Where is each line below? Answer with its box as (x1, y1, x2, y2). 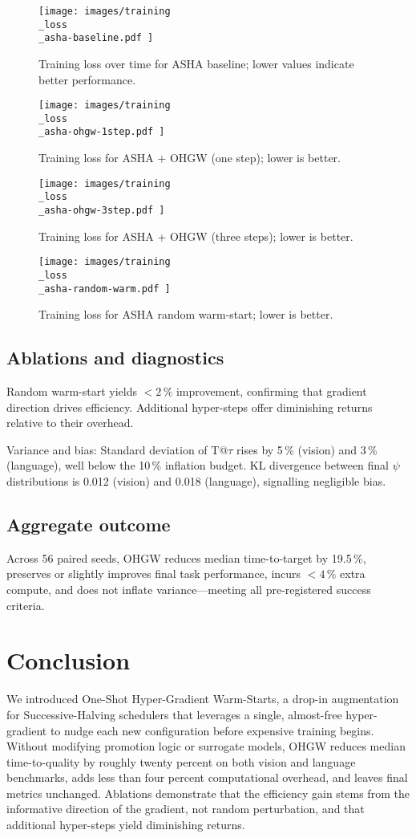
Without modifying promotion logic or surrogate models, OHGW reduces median (6, 738, 406, 755)
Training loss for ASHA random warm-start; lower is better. (38, 306, 333, 323)
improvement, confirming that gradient (176, 383, 367, 400)
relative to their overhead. (6, 414, 134, 431)
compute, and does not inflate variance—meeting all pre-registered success (6, 581, 371, 597)
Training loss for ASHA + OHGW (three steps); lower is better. (38, 227, 353, 244)
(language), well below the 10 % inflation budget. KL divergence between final (6, 457, 390, 474)
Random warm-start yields (6, 383, 137, 400)
